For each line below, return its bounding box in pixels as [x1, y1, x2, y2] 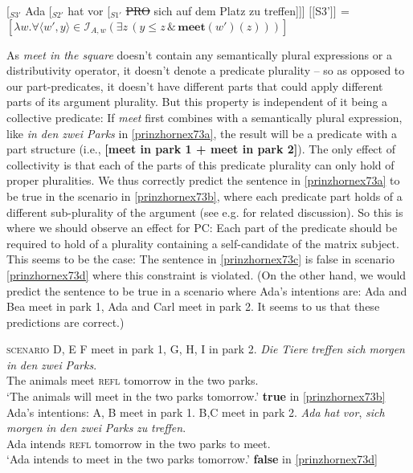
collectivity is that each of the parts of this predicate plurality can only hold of [6, 156, 395, 173]
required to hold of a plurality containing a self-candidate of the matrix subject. [6, 234, 399, 251]
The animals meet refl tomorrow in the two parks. [6, 372, 259, 389]
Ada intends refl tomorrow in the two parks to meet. [6, 434, 271, 451]
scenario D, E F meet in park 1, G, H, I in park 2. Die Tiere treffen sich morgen [6, 340, 405, 357]
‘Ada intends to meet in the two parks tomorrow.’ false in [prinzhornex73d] [6, 451, 378, 467]
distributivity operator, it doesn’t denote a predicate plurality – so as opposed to [6, 62, 405, 79]
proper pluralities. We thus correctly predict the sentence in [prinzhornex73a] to [6, 172, 400, 189]
